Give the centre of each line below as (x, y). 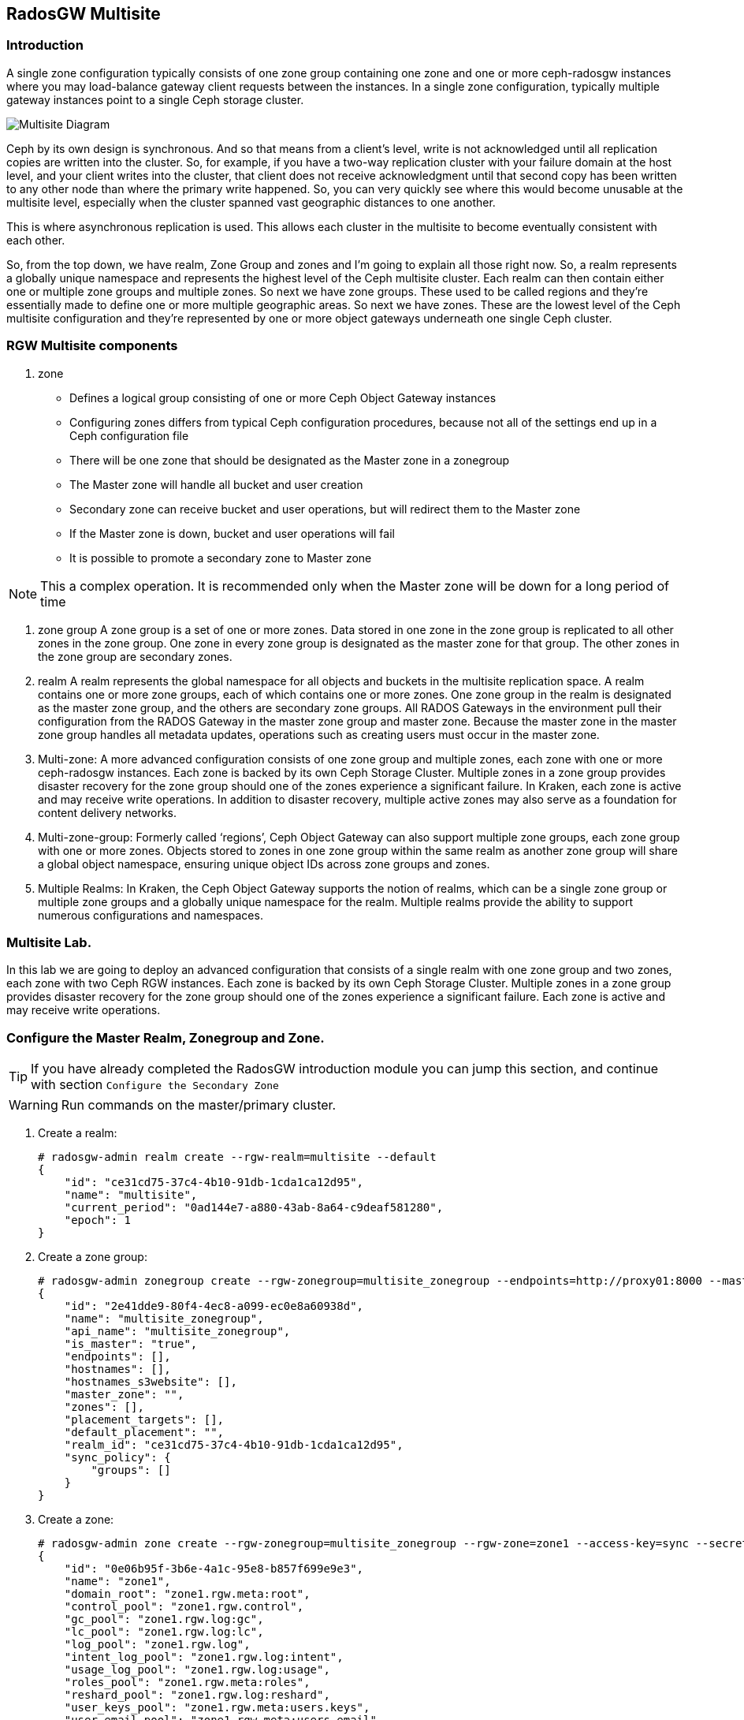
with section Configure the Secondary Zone (155, 1085)
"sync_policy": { (117, 1458)
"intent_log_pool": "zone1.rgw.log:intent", (204, 1657)
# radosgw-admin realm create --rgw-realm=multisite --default (237, 1157)
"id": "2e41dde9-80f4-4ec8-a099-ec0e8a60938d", (214, 1306)
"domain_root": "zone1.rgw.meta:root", (187, 1594)
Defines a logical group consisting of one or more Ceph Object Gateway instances (283, 397)
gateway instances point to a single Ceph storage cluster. (155, 99)
